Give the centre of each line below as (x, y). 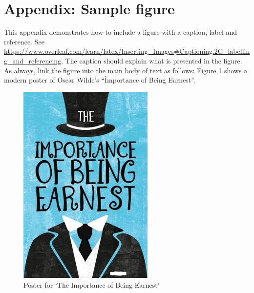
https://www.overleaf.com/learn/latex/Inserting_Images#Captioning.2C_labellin (127, 51)
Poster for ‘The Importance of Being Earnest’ (92, 284)
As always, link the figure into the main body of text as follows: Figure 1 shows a (126, 70)
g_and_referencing (33, 60)
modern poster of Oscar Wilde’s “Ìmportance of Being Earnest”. (100, 80)
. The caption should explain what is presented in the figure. (152, 60)
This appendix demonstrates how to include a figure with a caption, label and (121, 32)
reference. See (24, 41)
